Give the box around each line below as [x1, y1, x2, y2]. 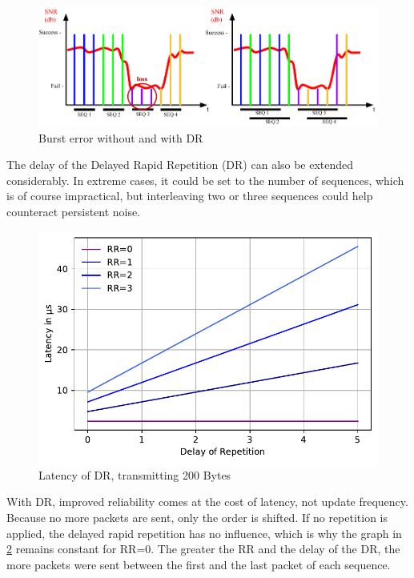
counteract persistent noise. [6, 203, 141, 220]
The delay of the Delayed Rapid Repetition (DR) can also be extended [6, 156, 354, 173]
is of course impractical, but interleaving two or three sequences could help [6, 187, 373, 204]
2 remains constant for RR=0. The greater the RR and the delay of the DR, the [6, 540, 400, 557]
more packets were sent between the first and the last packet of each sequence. [6, 556, 391, 572]
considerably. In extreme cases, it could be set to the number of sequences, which [6, 171, 404, 188]
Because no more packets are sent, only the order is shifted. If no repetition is [6, 509, 388, 526]
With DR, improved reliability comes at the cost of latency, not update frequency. [6, 493, 408, 510]
